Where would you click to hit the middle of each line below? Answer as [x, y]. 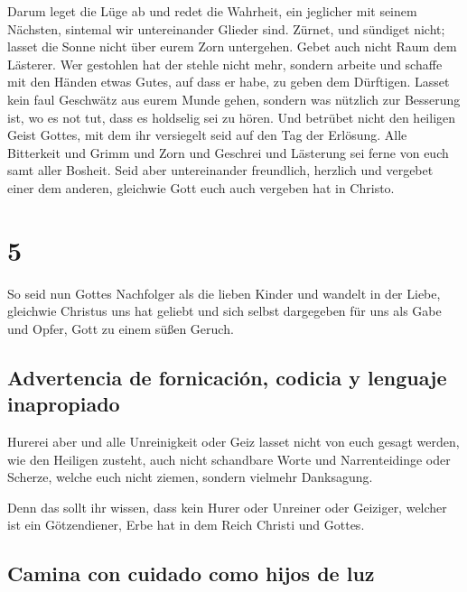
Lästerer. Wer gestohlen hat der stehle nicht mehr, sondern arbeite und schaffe [225, 64]
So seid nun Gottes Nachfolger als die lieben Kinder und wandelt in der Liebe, [224, 293]
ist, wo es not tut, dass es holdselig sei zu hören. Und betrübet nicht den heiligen [232, 117]
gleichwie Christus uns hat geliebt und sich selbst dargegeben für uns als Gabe [224, 311]
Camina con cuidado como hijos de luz [191, 573]
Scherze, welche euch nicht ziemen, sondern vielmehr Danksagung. [190, 477]
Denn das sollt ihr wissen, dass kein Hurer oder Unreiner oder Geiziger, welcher [227, 507]
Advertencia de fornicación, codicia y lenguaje [227, 377]
